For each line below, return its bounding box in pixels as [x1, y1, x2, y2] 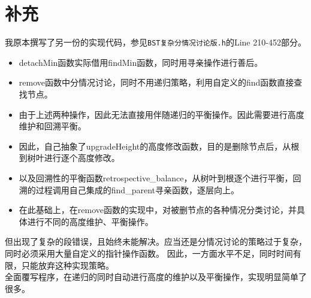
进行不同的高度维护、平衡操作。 [27, 215, 153, 227]
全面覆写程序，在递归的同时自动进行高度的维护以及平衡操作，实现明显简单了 [5, 270, 307, 283]
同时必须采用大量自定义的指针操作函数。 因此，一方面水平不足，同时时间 [5, 247, 293, 259]
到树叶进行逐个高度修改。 [19, 151, 120, 164]
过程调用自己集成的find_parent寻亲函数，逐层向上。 [35, 183, 239, 196]
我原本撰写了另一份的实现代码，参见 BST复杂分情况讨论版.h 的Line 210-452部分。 [5, 36, 306, 48]
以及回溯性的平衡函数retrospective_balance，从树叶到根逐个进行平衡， [19, 171, 293, 184]
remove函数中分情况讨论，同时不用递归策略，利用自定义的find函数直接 [19, 76, 294, 89]
